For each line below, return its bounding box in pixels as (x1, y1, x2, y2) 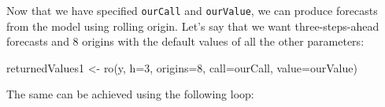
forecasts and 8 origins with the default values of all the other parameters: (6, 33, 365, 50)
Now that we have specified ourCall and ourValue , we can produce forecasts (6, 2, 378, 18)
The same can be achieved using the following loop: (6, 86, 254, 102)
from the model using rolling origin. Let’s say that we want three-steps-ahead (6, 17, 379, 34)
